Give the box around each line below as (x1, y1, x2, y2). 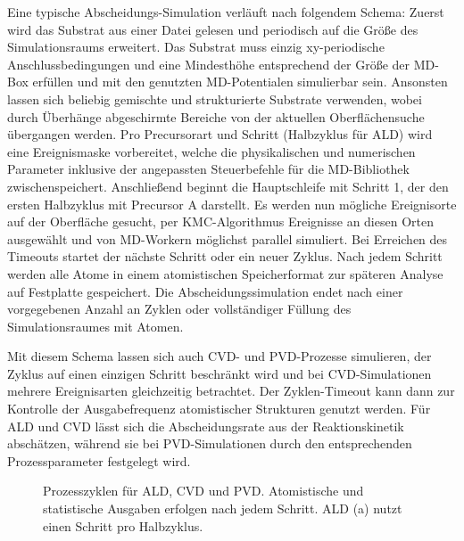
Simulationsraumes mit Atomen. (7, 316, 184, 335)
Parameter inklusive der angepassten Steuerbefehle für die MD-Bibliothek (7, 160, 410, 178)
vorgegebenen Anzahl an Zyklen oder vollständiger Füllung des (7, 299, 352, 318)
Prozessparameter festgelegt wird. (7, 451, 191, 470)
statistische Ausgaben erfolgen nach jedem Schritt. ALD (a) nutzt (43, 499, 402, 518)
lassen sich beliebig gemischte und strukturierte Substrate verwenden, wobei (7, 89, 422, 108)
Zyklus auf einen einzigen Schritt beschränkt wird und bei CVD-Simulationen (7, 364, 432, 382)
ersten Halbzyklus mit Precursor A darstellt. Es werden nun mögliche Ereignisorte (7, 194, 457, 213)
